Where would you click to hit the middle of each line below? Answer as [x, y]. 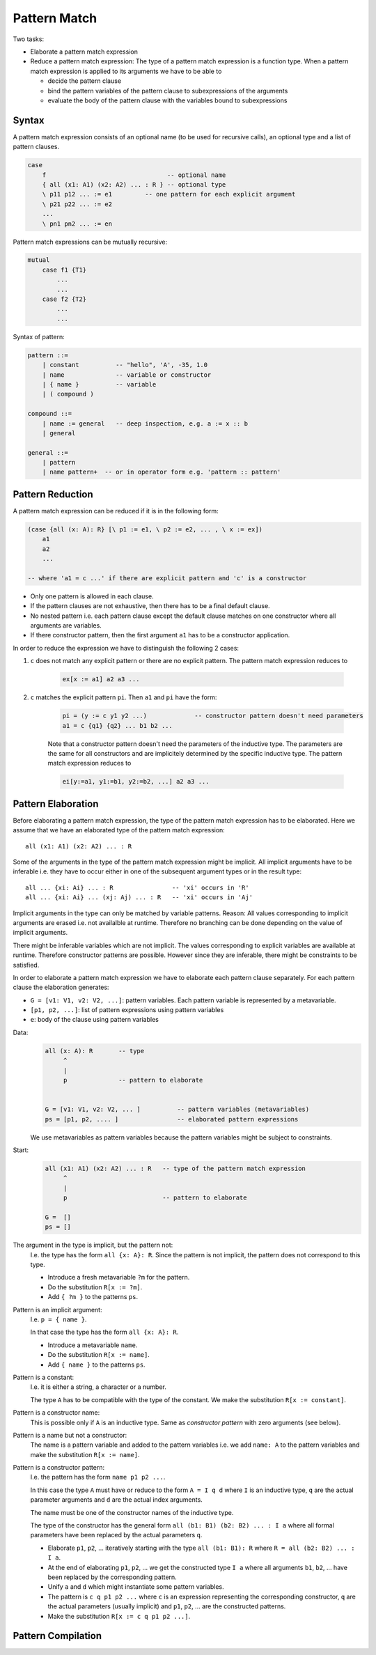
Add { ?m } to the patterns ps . [93, 1297]
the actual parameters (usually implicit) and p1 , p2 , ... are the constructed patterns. [167, 1606]
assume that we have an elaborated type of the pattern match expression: [119, 830]
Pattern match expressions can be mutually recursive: [90, 242]
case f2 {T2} [64, 299]
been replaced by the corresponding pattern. [112, 1577]
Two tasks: [29, 39]
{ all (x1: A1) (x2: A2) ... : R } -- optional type [134, 184]
